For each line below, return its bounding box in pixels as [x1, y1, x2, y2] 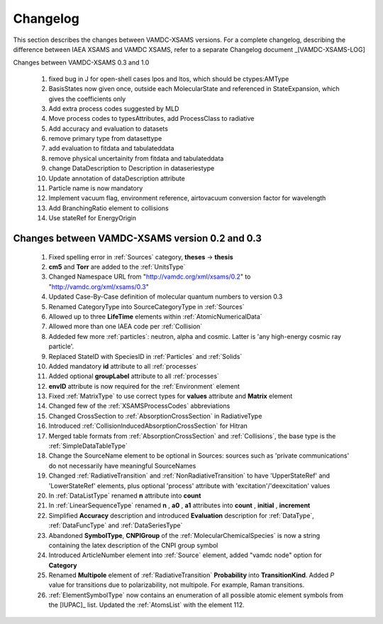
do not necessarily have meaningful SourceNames [48, 461, 196, 470]
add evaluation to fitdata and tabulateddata [48, 144, 174, 153]
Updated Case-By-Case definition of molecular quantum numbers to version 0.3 [48, 292, 283, 301]
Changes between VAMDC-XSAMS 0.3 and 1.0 [13, 58, 150, 67]
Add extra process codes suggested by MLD [48, 104, 179, 113]
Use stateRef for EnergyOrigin [48, 214, 136, 222]
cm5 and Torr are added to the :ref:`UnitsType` [48, 262, 186, 271]
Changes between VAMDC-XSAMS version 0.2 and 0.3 [13, 232, 262, 244]
